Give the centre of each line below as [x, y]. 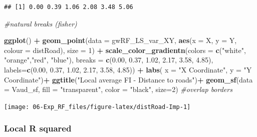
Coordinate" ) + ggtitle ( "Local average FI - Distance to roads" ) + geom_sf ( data [128, 79]
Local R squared [38, 128]
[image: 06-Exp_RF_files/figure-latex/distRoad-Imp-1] [97, 107]
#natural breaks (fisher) [41, 23]
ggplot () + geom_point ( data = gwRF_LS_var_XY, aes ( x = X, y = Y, [120, 40]
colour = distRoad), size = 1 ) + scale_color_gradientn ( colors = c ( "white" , [125, 50]
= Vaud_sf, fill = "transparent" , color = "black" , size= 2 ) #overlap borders [118, 89]
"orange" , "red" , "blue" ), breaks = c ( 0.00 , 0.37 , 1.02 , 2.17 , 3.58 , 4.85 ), [109, 60]
